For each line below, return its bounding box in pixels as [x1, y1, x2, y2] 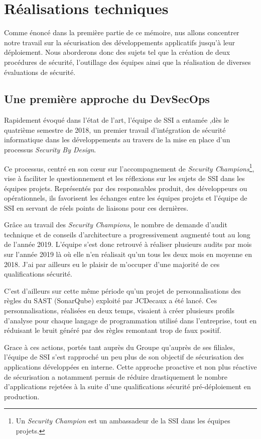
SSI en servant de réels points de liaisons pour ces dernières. [4, 202, 189, 213]
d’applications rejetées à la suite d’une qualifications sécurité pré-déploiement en [4, 381, 251, 392]
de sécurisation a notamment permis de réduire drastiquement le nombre [4, 371, 228, 382]
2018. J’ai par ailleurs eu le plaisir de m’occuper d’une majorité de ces [4, 258, 220, 269]
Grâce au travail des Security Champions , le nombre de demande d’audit [4, 219, 227, 230]
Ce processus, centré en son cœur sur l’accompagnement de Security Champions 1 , [4, 161, 254, 173]
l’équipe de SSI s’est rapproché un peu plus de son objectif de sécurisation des [4, 352, 244, 362]
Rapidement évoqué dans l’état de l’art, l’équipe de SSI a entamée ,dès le [4, 115, 229, 125]
